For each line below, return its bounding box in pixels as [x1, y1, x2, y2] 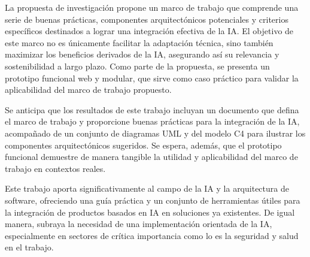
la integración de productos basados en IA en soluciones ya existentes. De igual [5, 205, 295, 218]
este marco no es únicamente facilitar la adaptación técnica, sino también [5, 36, 273, 49]
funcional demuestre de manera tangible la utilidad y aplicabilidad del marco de [5, 150, 298, 163]
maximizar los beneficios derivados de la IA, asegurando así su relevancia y [5, 48, 279, 61]
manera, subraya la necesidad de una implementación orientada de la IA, [5, 217, 272, 230]
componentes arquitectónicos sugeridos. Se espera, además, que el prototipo [5, 138, 282, 151]
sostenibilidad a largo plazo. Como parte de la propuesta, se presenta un [5, 59, 270, 72]
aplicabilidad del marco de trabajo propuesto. [5, 83, 172, 96]
